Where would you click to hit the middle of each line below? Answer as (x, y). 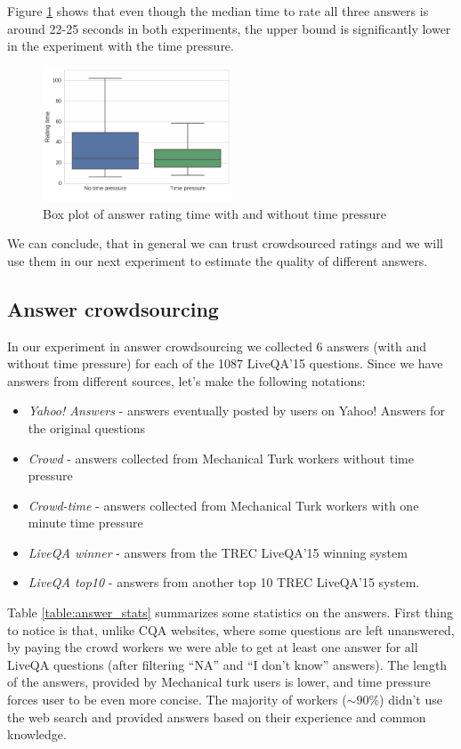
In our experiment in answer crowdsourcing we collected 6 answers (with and (217, 346)
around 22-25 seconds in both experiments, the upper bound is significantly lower (229, 28)
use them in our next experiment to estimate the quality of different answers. (218, 260)
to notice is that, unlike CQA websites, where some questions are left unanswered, (231, 629)
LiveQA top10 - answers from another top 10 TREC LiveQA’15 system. (224, 582)
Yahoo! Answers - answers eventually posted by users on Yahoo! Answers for (236, 411)
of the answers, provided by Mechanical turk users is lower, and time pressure (219, 682)
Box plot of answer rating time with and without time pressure (214, 213)
